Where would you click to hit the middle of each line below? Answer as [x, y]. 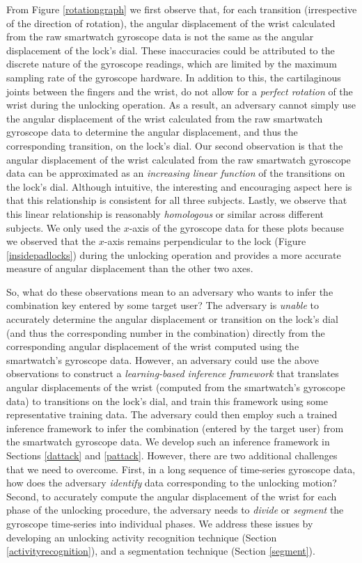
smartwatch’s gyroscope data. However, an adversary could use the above [163, 359]
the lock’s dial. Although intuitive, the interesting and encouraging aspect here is [179, 186]
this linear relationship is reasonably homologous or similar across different [165, 213]
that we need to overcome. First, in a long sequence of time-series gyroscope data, [181, 469]
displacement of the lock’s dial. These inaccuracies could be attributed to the [171, 50]
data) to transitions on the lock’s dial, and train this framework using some [167, 401]
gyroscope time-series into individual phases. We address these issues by [160, 523]
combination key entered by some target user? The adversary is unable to [163, 305]
